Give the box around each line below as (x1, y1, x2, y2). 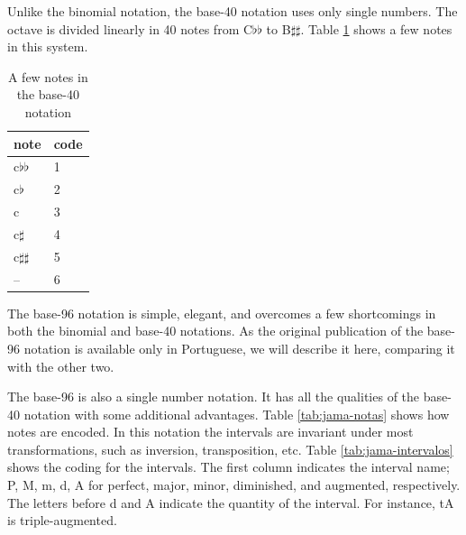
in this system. (7, 37, 88, 56)
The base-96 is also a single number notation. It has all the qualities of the (7, 387, 420, 406)
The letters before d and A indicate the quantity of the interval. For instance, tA (7, 493, 454, 512)
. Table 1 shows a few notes (300, 19, 452, 38)
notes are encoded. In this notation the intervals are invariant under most (7, 422, 414, 441)
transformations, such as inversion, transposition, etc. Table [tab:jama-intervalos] (7, 439, 453, 458)
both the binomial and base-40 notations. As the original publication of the (7, 321, 424, 340)
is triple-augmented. (7, 511, 117, 530)
